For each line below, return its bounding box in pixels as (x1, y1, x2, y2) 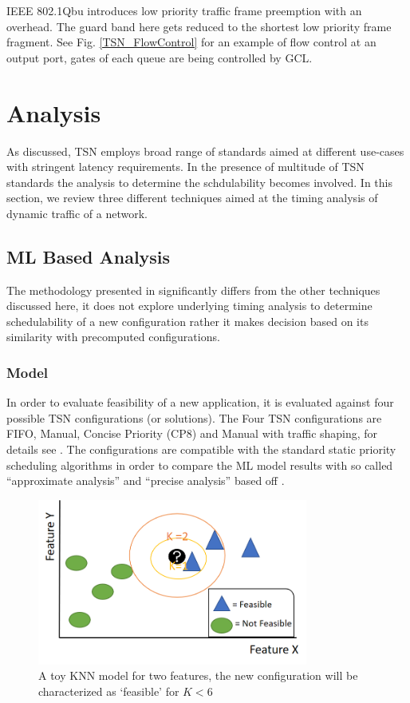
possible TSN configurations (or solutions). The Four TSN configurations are (6, 409, 382, 426)
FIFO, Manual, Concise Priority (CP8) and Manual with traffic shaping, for (6, 425, 378, 442)
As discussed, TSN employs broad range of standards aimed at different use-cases (6, 142, 404, 159)
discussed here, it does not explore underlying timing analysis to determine (6, 297, 373, 314)
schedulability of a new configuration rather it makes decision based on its (6, 312, 369, 329)
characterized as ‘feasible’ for (38, 682, 179, 699)
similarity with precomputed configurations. (6, 328, 220, 345)
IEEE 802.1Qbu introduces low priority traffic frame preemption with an (6, 2, 362, 18)
